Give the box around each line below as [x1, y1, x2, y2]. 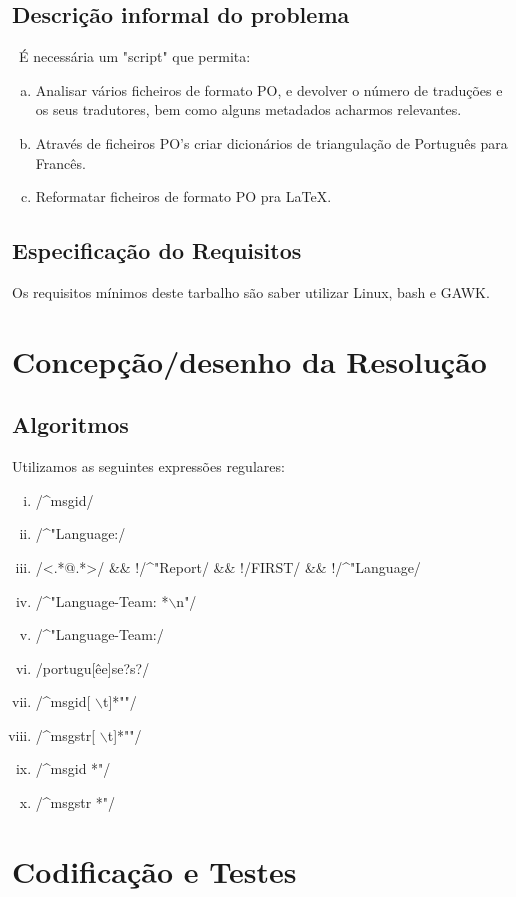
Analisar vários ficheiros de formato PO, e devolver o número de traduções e [35, 79, 503, 100]
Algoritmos [12, 409, 129, 440]
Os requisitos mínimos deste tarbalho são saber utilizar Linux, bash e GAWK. [12, 281, 490, 302]
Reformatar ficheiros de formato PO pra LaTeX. [35, 186, 332, 207]
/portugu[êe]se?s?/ [35, 657, 150, 678]
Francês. [35, 152, 86, 173]
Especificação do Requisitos [12, 235, 302, 266]
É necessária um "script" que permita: [18, 46, 251, 67]
